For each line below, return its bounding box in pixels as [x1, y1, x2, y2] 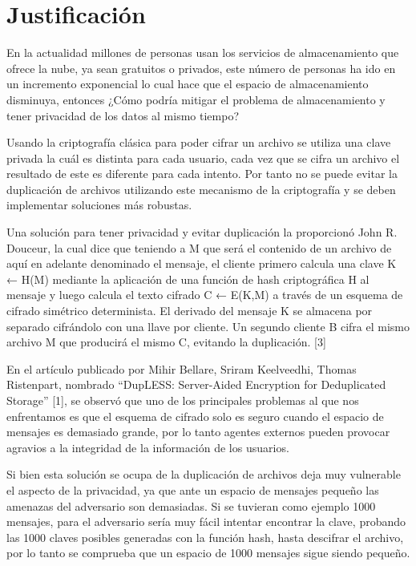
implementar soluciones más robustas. [6, 196, 192, 213]
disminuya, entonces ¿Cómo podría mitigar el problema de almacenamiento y [6, 91, 386, 107]
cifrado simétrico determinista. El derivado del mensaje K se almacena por [6, 302, 373, 319]
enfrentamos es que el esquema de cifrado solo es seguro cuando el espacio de [6, 407, 384, 424]
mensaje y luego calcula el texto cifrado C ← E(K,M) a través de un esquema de [6, 286, 403, 303]
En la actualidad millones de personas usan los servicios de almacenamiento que [6, 44, 399, 61]
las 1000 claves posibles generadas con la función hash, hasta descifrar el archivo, [6, 528, 404, 545]
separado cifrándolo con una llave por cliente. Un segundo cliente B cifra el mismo [6, 317, 410, 334]
